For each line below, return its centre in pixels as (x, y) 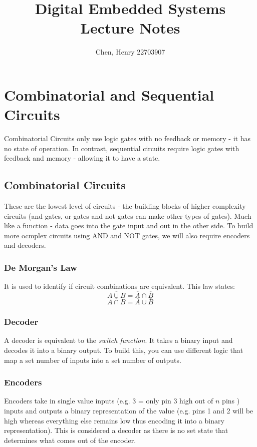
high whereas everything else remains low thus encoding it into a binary (114, 420)
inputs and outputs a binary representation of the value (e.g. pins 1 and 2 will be (129, 411)
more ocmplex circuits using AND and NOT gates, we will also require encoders (127, 235)
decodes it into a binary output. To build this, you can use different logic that (124, 350)
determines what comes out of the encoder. (70, 440)
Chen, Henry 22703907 (130, 52)
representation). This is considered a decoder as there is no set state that (116, 430)
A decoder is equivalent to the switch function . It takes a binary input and (118, 340)
